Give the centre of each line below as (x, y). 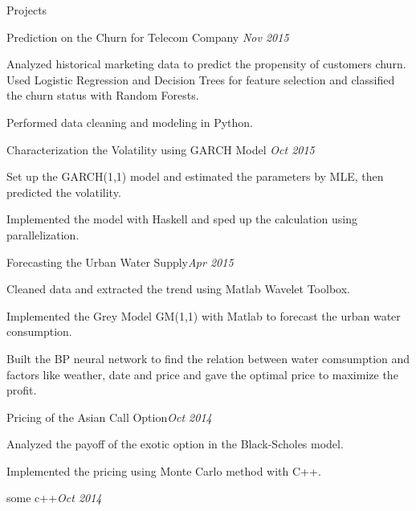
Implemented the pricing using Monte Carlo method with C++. (164, 470)
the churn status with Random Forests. (103, 95)
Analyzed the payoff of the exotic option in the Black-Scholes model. (175, 444)
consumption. (39, 331)
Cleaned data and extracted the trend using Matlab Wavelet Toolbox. (178, 289)
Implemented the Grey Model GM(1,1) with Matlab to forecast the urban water (204, 315)
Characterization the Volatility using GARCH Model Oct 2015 (161, 149)
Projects (27, 10)
